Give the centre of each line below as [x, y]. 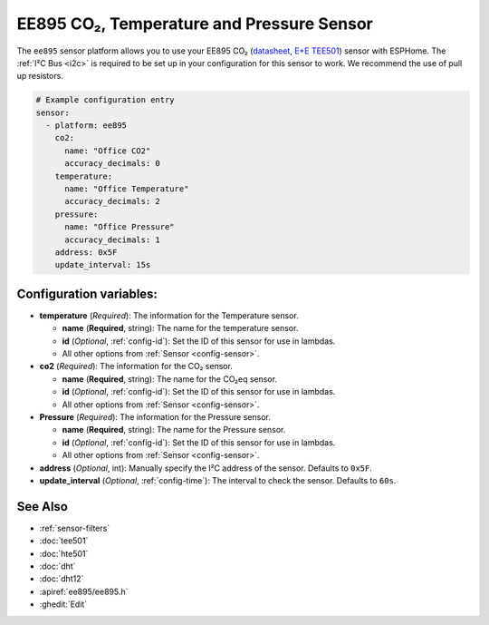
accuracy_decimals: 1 [112, 239]
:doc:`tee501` [64, 541]
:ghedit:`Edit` [63, 604]
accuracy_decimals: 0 [112, 164]
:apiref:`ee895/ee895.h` [84, 591]
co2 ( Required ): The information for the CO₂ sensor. [136, 366]
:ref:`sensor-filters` [75, 528]
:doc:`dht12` [62, 579]
